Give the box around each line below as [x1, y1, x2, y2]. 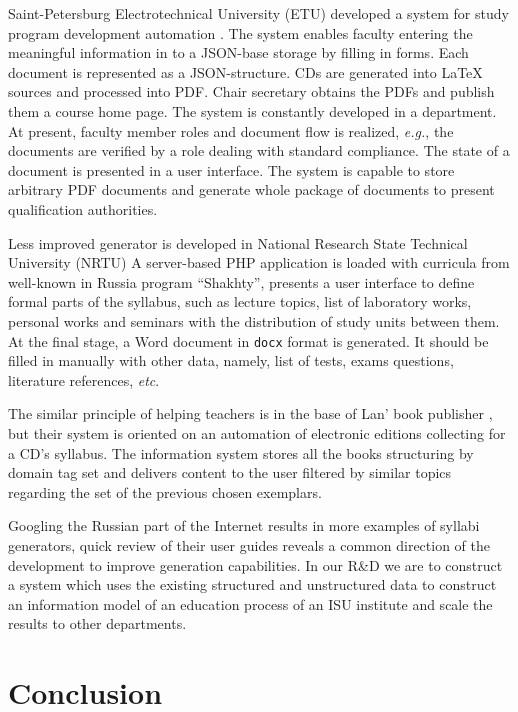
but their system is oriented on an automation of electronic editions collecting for [8, 422, 506, 443]
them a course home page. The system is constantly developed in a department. [8, 100, 497, 121]
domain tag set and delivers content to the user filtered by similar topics [8, 462, 452, 483]
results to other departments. [8, 613, 187, 634]
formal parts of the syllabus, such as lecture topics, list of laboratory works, [8, 291, 472, 312]
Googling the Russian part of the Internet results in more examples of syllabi [8, 515, 480, 536]
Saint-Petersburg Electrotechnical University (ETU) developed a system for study [8, 3, 509, 23]
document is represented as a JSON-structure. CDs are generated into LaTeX [8, 61, 483, 82]
